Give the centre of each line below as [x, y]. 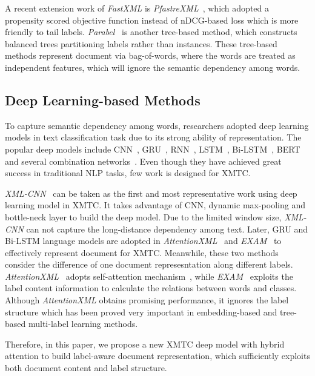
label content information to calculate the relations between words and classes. [151, 288]
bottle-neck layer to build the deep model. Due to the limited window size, [143, 216]
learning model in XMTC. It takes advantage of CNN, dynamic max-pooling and [155, 205]
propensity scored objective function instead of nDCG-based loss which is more [152, 20]
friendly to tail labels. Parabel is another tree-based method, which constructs [151, 32]
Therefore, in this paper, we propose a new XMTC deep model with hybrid [145, 344]
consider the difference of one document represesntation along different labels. [149, 264]
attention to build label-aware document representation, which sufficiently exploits [157, 356]
